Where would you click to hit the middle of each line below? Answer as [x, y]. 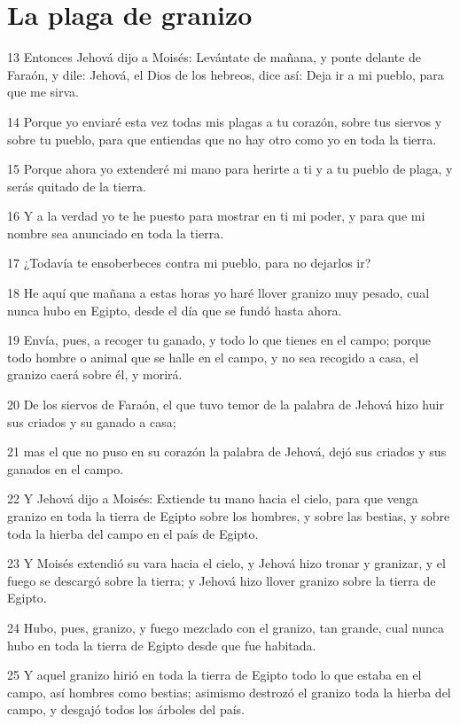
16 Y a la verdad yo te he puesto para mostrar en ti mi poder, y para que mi [216, 216]
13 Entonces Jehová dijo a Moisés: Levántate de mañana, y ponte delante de [214, 57]
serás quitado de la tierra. [77, 186]
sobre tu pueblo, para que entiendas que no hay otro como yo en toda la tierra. [222, 139]
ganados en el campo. [66, 468]
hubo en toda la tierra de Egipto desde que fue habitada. [162, 645]
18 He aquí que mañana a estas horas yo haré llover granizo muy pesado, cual [218, 293]
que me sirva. [43, 92]
